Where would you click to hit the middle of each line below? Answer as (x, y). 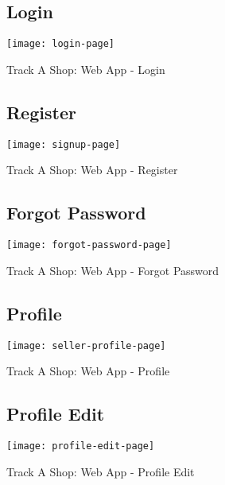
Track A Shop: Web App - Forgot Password (113, 270)
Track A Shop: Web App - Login (86, 69)
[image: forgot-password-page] (89, 245)
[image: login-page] (61, 44)
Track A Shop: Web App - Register (92, 170)
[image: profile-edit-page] (81, 446)
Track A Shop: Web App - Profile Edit (101, 471)
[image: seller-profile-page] (86, 345)
